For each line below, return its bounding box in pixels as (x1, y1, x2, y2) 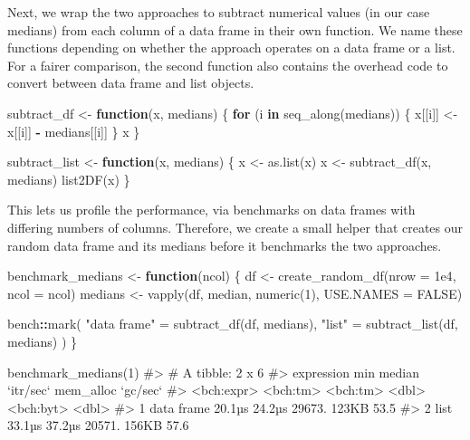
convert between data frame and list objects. (7, 73, 254, 92)
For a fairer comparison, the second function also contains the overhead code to (7, 55, 448, 74)
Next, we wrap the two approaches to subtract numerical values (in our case (7, 3, 430, 21)
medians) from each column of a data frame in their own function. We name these (7, 20, 463, 39)
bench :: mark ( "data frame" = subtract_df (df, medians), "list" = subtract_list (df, (7, 314, 458, 333)
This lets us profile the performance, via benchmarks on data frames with (7, 200, 416, 219)
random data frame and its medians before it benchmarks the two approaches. (7, 235, 442, 254)
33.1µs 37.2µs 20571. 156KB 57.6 (7, 416, 189, 435)
